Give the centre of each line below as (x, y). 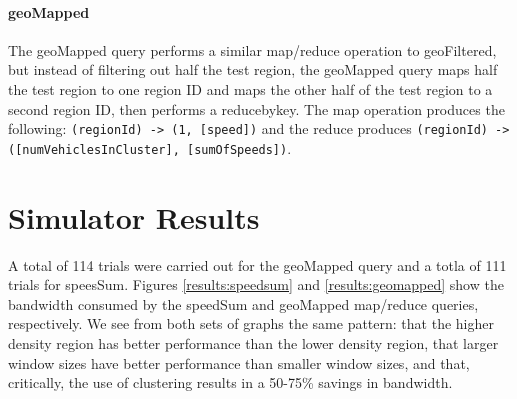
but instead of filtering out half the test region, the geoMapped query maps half (253, 69)
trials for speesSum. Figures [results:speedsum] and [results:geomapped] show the (256, 284)
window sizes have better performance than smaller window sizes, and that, (239, 362)
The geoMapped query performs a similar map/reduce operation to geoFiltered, (252, 49)
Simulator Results (134, 216)
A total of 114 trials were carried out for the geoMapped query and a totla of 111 (257, 264)
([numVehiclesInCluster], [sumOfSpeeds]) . (150, 147)
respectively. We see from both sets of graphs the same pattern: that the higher (251, 323)
